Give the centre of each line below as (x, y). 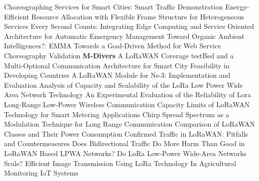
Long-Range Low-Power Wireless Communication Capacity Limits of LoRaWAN (127, 104)
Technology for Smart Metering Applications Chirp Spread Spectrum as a (117, 114)
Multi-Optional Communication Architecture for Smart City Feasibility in (117, 65)
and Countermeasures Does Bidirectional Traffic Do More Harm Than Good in (125, 143)
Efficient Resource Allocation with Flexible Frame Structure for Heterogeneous (124, 16)
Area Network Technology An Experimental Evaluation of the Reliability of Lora (128, 94)
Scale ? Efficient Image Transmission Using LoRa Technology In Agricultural (120, 163)
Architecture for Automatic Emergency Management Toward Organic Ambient (124, 36)
